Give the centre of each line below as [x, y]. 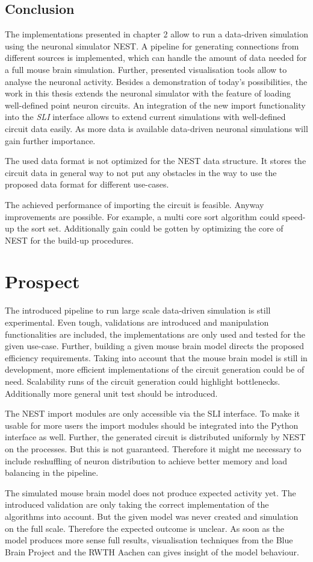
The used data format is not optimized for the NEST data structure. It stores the [156, 161]
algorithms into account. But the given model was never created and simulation [152, 516]
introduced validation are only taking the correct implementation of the [137, 504]
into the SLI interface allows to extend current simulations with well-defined [145, 117]
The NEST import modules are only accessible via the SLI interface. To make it [153, 413]
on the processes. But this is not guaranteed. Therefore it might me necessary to [153, 448]
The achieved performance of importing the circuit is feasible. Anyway [135, 204]
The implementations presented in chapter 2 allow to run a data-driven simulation [156, 34]
